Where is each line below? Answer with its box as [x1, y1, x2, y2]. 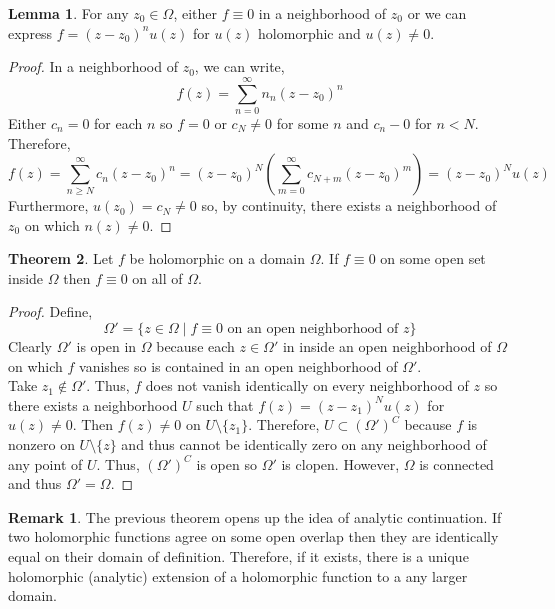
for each [94, 112, 143, 133]
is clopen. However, [281, 453, 400, 474]
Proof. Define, [8, 301, 93, 322]
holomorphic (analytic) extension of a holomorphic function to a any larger [8, 565, 468, 586]
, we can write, [194, 56, 285, 77]
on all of [132, 267, 183, 288]
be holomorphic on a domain [129, 248, 306, 269]
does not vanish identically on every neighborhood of [145, 375, 469, 396]
